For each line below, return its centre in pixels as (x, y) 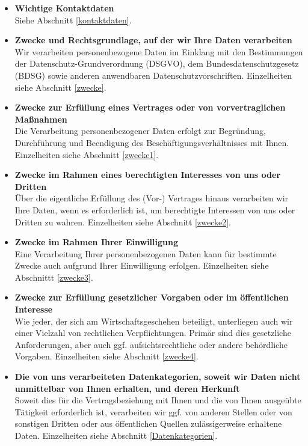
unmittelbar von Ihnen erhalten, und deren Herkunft (127, 388)
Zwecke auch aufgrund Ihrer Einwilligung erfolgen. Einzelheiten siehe (142, 265)
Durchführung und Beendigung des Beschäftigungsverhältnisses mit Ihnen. (152, 142)
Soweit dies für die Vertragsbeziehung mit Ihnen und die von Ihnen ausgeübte (158, 400)
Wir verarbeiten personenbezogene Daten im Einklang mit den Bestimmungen (159, 51)
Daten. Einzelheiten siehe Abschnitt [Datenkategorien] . (116, 435)
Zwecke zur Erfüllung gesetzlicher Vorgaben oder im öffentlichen (152, 297)
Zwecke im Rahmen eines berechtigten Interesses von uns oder (148, 175)
